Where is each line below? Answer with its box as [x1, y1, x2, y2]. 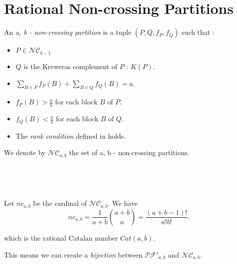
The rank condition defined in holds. [15, 130, 126, 141]
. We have [108, 198, 138, 208]
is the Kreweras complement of [23, 61, 118, 71]
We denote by [4, 147, 46, 158]
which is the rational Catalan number [4, 232, 118, 243]
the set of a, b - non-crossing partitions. [69, 147, 189, 158]
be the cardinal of [33, 198, 87, 208]
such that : [181, 27, 215, 37]
